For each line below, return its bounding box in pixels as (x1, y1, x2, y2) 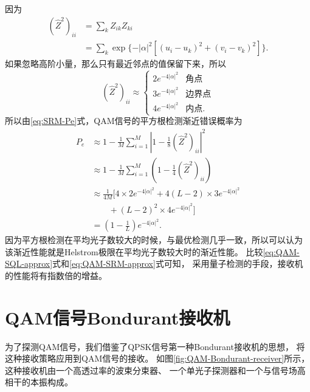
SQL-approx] (5, 257, 53, 270)
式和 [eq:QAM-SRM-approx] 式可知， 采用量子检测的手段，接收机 (52, 257, 303, 270)
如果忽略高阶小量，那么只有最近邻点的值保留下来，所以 (5, 57, 226, 70)
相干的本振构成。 (5, 376, 73, 388)
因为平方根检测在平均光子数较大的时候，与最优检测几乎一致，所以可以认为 (5, 233, 303, 246)
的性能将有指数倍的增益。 (5, 269, 107, 281)
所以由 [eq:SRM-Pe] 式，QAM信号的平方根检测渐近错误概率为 (5, 114, 243, 127)
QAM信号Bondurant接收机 (5, 304, 230, 329)
